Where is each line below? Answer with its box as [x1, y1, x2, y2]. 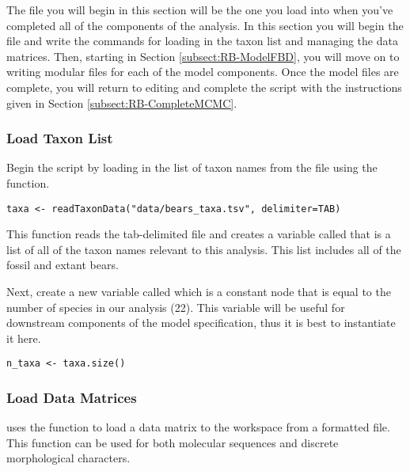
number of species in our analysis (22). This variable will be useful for [6, 298, 345, 315]
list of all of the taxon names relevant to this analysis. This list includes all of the [6, 241, 401, 257]
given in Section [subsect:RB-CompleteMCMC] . [6, 94, 237, 111]
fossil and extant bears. [6, 256, 119, 273]
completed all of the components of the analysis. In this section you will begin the [6, 17, 404, 33]
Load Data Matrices [6, 387, 137, 407]
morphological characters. [6, 450, 131, 466]
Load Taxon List [6, 128, 113, 148]
